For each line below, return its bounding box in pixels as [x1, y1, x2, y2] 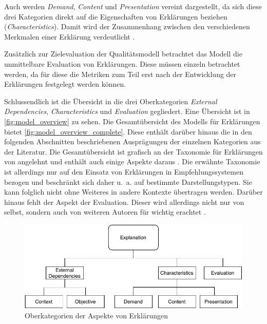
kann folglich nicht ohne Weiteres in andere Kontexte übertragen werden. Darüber [4, 186, 263, 197]
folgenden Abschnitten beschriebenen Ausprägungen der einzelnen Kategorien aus [4, 136, 261, 147]
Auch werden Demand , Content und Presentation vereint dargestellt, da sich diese [4, 1, 262, 11]
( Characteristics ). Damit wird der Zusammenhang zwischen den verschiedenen [4, 21, 250, 32]
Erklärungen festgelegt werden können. [4, 79, 126, 89]
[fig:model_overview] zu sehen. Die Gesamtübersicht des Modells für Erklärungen [4, 116, 260, 126]
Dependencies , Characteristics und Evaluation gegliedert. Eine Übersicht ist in [4, 106, 250, 117]
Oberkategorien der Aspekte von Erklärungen [25, 310, 168, 321]
